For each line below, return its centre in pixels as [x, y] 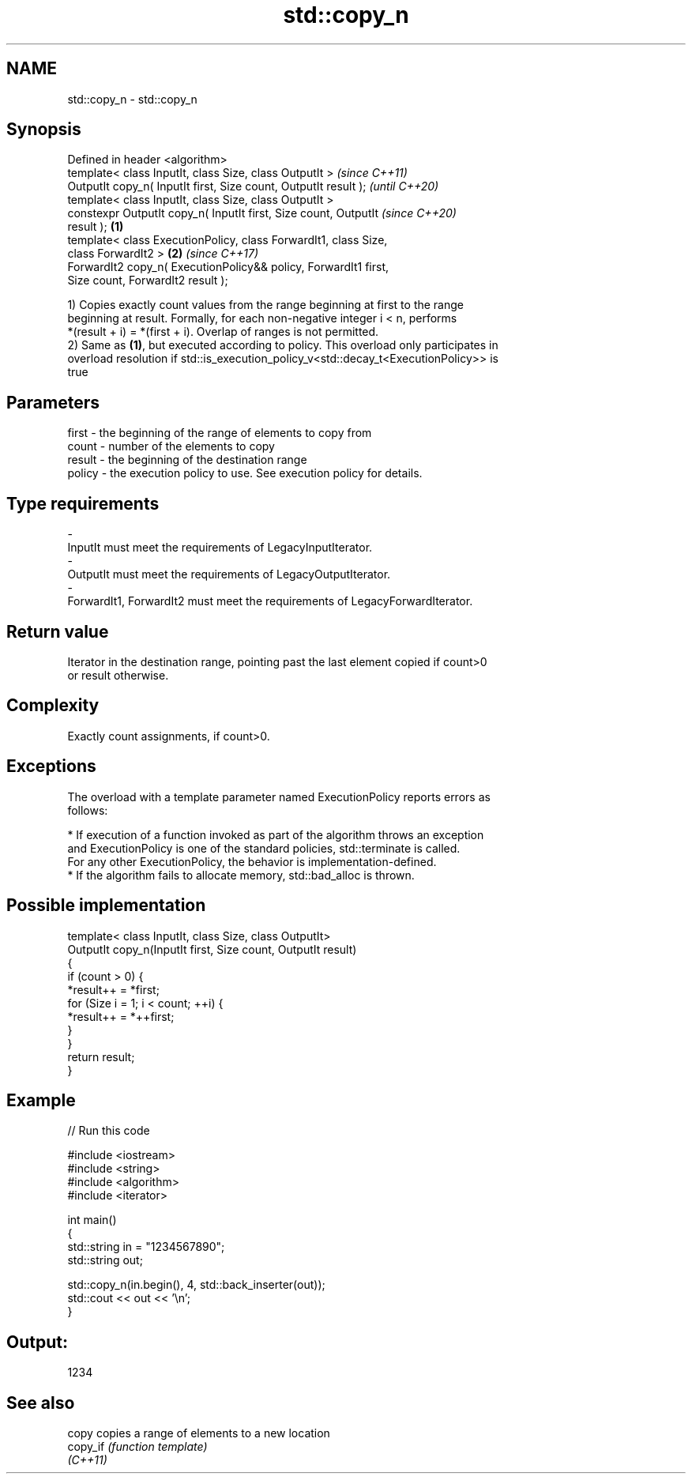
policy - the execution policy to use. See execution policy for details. [245, 473]
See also [41, 1403]
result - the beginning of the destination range [187, 460]
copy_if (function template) [137, 1447]
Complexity [53, 706]
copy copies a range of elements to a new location [199, 1433]
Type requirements [83, 503]
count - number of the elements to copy [171, 446]
